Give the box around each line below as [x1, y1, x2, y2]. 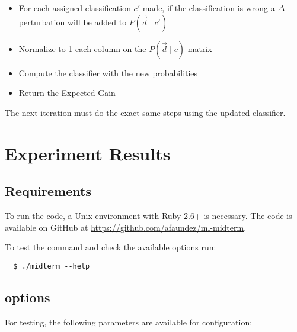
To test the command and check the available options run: [5, 241, 216, 253]
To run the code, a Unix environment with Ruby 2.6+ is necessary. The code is [5, 209, 292, 221]
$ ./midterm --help [13, 262, 90, 270]
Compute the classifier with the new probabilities [18, 66, 198, 79]
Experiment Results [5, 141, 171, 165]
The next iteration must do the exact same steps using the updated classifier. [5, 106, 286, 118]
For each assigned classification [18, 2, 131, 14]
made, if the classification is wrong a [142, 2, 275, 14]
